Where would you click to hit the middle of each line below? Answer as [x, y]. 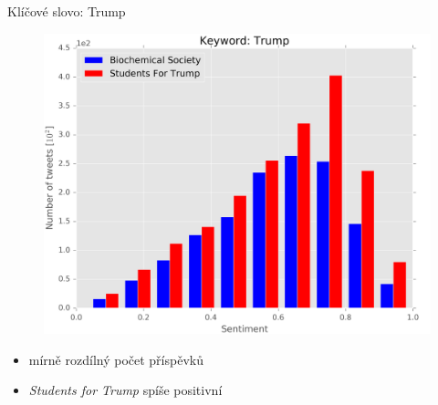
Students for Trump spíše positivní [125, 390]
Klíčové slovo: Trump [67, 11]
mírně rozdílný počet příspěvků [116, 359]
